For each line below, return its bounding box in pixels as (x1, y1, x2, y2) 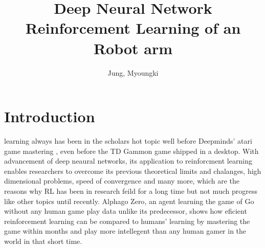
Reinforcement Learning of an (25, 17, 241, 38)
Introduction (4, 106, 95, 127)
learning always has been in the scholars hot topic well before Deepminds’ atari (4, 136, 252, 146)
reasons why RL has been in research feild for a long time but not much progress (4, 186, 257, 196)
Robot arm (93, 37, 173, 58)
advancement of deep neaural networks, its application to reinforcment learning (4, 155, 252, 166)
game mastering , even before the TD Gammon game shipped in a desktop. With (4, 145, 259, 156)
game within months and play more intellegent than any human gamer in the (4, 226, 247, 236)
